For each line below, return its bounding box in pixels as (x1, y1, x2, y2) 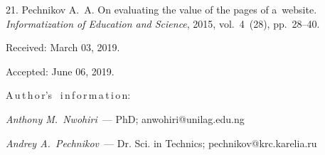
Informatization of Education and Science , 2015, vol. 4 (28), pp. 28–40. (6, 16, 320, 31)
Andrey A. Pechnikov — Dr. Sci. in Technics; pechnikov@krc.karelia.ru (6, 135, 317, 150)
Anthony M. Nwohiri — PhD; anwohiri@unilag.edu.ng (6, 111, 245, 126)
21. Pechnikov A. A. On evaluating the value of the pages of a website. (6, 2, 317, 16)
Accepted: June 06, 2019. (6, 63, 114, 78)
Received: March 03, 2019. (6, 40, 120, 55)
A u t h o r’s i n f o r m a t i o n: (6, 87, 131, 102)
